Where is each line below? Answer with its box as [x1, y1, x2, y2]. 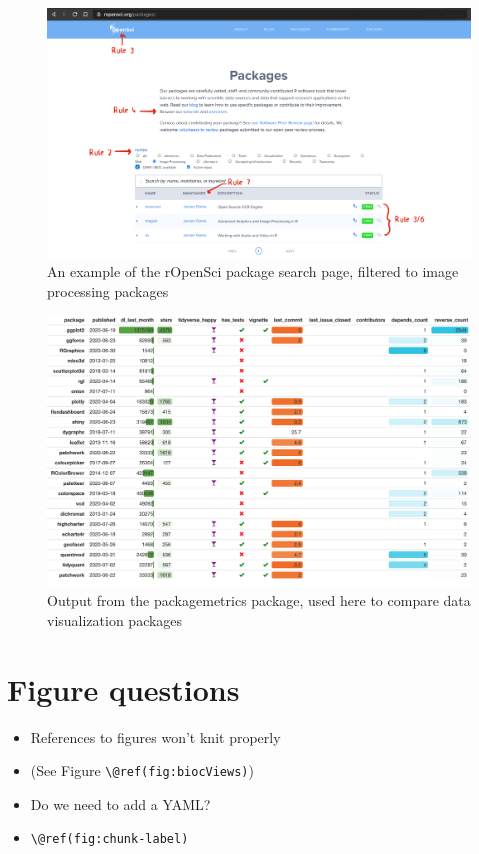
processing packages [47, 280, 169, 301]
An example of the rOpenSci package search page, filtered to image [47, 261, 459, 282]
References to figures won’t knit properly [30, 726, 281, 747]
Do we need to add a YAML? [30, 793, 211, 814]
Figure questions [7, 668, 240, 709]
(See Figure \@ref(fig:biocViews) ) [30, 760, 254, 781]
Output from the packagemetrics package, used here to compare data [47, 590, 471, 611]
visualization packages [47, 609, 183, 630]
